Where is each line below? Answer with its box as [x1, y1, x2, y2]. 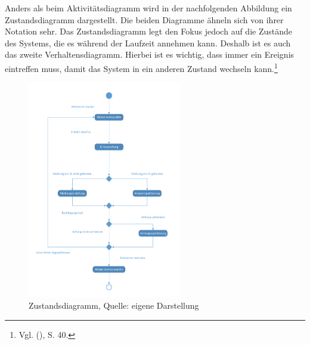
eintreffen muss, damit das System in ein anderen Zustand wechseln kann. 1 [5, 60, 278, 74]
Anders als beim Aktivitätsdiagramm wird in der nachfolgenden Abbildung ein [5, 2, 292, 14]
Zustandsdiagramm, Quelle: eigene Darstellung [29, 299, 199, 312]
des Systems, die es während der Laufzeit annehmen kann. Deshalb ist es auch [5, 36, 291, 49]
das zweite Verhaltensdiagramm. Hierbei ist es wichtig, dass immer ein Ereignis [5, 48, 294, 61]
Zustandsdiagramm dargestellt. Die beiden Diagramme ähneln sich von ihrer [5, 13, 284, 26]
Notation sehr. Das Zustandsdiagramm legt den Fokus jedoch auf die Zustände [5, 25, 293, 37]
